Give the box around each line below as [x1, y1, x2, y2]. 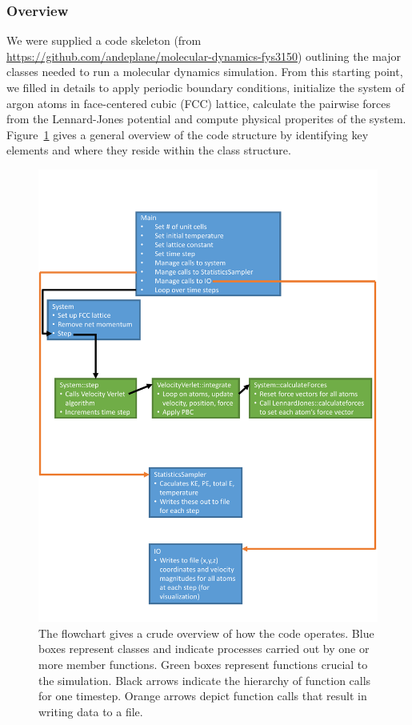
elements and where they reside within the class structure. [6, 142, 291, 158]
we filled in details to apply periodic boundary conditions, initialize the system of [6, 79, 405, 95]
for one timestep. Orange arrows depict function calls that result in [38, 687, 367, 704]
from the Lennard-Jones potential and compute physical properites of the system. [6, 110, 406, 127]
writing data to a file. [38, 703, 143, 719]
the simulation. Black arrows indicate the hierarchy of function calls [38, 671, 371, 688]
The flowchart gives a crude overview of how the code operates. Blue [38, 624, 374, 641]
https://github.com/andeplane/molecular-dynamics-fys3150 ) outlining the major [6, 47, 402, 64]
